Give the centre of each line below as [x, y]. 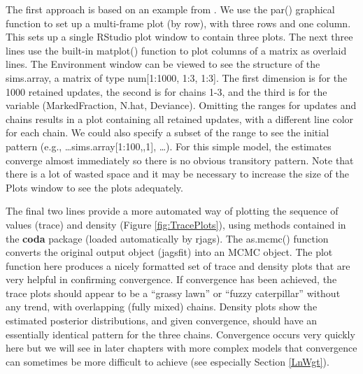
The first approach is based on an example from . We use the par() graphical [170, 9]
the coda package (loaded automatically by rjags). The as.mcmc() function [167, 238]
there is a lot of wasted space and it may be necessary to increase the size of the [177, 174]
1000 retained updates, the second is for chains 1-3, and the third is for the [166, 91]
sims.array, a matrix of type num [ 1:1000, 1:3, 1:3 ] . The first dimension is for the [177, 77]
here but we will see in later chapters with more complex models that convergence [181, 348]
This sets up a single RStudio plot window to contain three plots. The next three [179, 37]
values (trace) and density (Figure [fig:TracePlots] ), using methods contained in [176, 224]
